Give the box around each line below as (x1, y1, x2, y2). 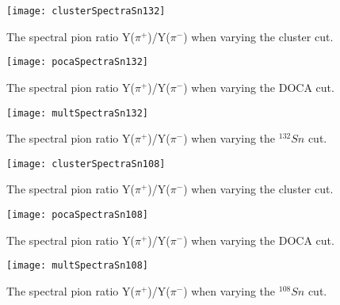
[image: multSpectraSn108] (6, 260, 148, 272)
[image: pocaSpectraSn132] (6, 56, 148, 68)
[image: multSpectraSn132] (6, 107, 148, 119)
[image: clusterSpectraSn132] (6, 6, 166, 17)
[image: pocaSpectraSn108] (6, 209, 148, 220)
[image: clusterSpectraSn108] (6, 158, 166, 170)
